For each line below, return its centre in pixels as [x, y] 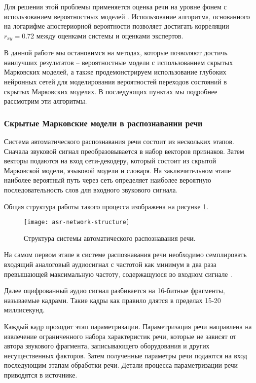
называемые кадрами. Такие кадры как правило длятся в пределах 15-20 [112, 300]
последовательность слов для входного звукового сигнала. [91, 189]
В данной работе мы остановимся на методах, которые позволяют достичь [116, 53]
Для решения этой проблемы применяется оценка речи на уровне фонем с [115, 6]
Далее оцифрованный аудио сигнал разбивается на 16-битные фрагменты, [115, 290]
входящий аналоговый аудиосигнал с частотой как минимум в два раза [110, 264]
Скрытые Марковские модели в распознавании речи [103, 123]
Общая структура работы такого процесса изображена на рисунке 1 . [106, 206]
